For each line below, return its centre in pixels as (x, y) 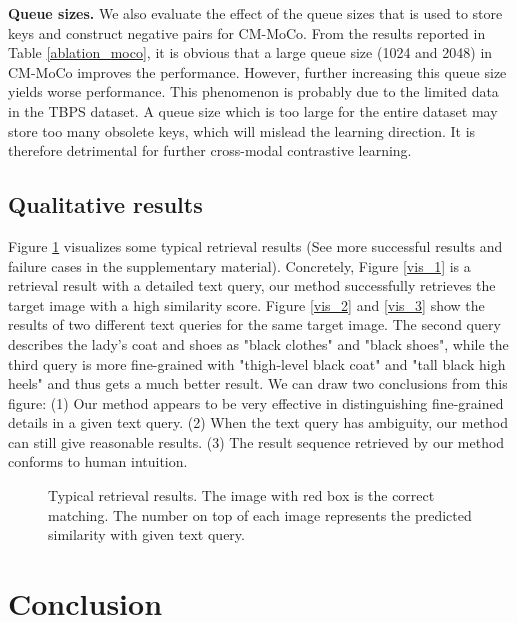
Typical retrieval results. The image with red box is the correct (241, 495)
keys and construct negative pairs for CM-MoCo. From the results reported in (247, 32)
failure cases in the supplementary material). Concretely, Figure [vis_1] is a (239, 265)
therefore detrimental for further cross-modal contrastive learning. (210, 150)
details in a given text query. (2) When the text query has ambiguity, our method (258, 422)
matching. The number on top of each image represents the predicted (260, 514)
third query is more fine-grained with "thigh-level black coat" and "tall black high (257, 363)
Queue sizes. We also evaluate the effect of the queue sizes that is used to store (255, 13)
